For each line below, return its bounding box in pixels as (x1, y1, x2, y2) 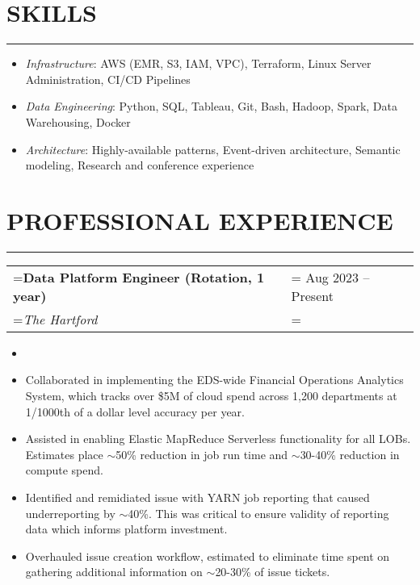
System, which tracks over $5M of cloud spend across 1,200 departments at (25, 387, 397, 403)
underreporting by (25, 504, 115, 521)
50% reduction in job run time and (115, 445, 288, 462)
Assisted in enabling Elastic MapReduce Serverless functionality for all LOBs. (25, 430, 411, 447)
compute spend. (25, 462, 103, 478)
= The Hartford (13, 309, 98, 328)
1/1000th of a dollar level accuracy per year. (25, 403, 246, 420)
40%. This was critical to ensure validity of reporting (128, 504, 389, 521)
